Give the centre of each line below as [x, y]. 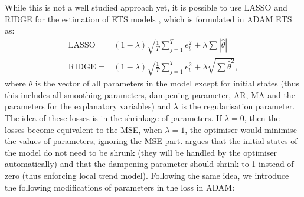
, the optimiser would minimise [241, 129]
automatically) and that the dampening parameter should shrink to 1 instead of [149, 164]
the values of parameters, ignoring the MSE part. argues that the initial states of [151, 141]
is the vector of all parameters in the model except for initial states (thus [167, 83]
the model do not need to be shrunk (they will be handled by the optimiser [141, 152]
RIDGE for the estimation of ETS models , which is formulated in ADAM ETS [148, 19]
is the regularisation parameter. [238, 106]
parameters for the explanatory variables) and [88, 106]
